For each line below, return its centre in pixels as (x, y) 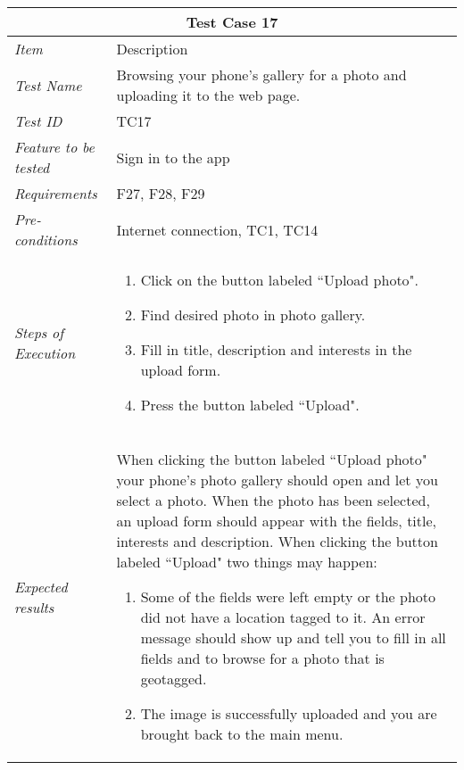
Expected (41, 586)
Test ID (38, 121)
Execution (45, 352)
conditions (46, 240)
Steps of (39, 332)
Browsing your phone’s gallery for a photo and (261, 75)
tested (32, 167)
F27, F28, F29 (161, 193)
